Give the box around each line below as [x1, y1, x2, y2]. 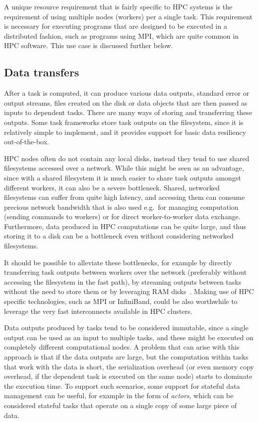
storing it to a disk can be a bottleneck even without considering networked [4, 231, 234, 241]
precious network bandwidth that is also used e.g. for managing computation [4, 201, 239, 212]
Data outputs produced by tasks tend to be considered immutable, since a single [4, 322, 249, 333]
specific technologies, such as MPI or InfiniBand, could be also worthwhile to [4, 296, 238, 306]
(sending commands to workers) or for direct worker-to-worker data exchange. [4, 211, 241, 222]
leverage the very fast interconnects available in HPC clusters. [4, 305, 193, 316]
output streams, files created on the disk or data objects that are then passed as [4, 97, 248, 108]
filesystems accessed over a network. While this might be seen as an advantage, [4, 163, 244, 173]
